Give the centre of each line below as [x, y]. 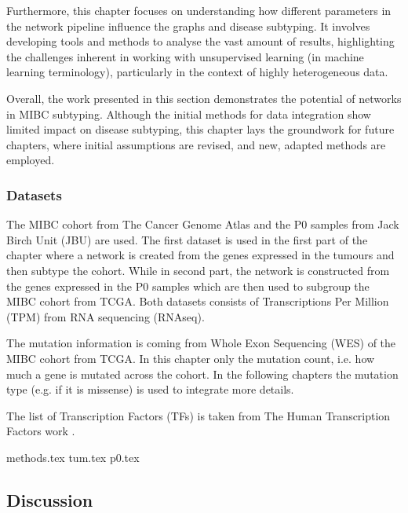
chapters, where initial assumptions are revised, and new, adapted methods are [196, 144]
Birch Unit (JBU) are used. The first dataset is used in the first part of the [187, 239]
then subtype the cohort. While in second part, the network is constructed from [198, 270]
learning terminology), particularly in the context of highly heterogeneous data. [197, 72]
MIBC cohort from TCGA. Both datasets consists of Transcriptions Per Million [198, 301]
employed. [31, 160]
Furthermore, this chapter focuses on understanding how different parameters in [199, 10]
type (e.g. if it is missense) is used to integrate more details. [150, 389]
